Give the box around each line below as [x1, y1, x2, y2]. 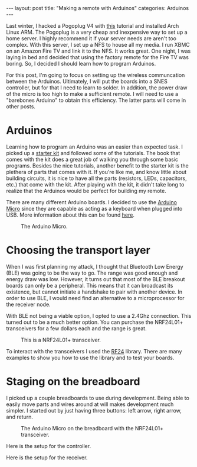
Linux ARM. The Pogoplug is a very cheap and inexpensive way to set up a [6, 28, 188, 36]
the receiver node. [6, 301, 51, 308]
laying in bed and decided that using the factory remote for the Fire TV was [6, 54, 189, 60]
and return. [6, 413, 34, 420]
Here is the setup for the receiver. [6, 454, 88, 461]
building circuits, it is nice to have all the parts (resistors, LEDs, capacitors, [6, 175, 187, 182]
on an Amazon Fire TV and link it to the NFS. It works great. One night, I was [6, 47, 191, 54]
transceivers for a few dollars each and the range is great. [6, 324, 147, 332]
